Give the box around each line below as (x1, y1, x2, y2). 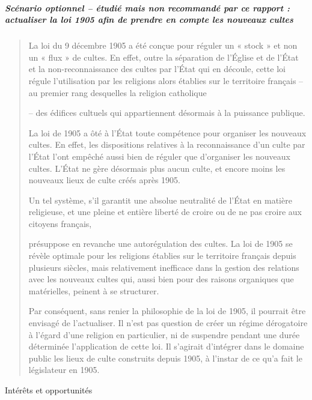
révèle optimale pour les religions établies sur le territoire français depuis (28, 249, 296, 262)
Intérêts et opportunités (5, 384, 93, 396)
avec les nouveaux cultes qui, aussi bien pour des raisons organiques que (28, 273, 294, 285)
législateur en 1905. (28, 363, 100, 376)
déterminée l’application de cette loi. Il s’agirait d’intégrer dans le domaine (28, 340, 304, 353)
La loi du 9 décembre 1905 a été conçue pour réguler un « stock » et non (28, 39, 298, 52)
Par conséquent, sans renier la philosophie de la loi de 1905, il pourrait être (28, 305, 306, 317)
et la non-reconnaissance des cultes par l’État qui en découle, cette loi (28, 62, 286, 75)
